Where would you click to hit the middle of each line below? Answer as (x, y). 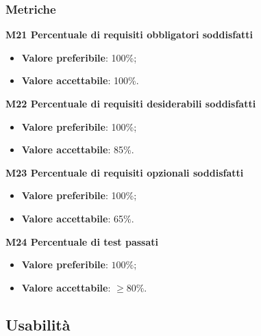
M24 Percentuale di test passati (82, 241)
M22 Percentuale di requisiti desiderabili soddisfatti (131, 103)
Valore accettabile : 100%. (80, 80)
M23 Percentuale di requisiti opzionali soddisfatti (125, 172)
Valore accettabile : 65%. (78, 218)
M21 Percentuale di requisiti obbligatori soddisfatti (129, 35)
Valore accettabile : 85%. (78, 150)
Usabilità (38, 324)
